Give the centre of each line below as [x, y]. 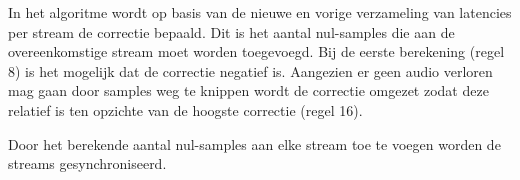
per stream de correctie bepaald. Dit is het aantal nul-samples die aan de [231, 31]
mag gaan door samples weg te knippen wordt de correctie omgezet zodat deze [248, 90]
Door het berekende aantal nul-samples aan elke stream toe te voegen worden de [254, 143]
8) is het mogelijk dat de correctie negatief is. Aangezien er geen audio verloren [250, 70]
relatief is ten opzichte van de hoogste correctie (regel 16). [185, 109]
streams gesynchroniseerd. [87, 163]
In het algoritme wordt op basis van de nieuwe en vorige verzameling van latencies [260, 12]
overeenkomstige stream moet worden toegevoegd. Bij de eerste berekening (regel [256, 51]
